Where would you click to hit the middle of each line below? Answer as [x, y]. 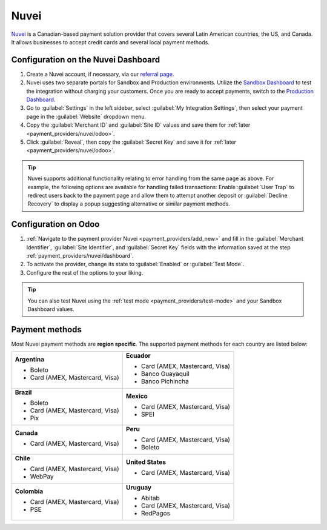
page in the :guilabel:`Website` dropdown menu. [86, 116]
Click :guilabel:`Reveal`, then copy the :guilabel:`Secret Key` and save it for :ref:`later [131, 142]
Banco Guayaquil [166, 374]
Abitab [150, 498]
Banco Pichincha [165, 381]
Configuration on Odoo [55, 224]
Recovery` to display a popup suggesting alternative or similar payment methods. [129, 204]
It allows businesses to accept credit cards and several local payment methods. [111, 42]
